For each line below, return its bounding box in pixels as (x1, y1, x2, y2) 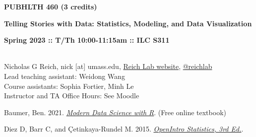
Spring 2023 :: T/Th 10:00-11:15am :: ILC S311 (4, 35, 170, 45)
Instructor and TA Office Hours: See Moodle (4, 90, 139, 101)
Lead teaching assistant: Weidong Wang (4, 70, 125, 81)
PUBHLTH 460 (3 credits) (4, 1, 97, 11)
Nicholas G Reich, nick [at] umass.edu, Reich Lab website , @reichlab (4, 61, 212, 71)
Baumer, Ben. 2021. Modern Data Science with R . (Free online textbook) (4, 107, 226, 117)
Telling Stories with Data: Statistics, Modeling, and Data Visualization (4, 18, 252, 28)
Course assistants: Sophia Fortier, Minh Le (4, 80, 134, 91)
